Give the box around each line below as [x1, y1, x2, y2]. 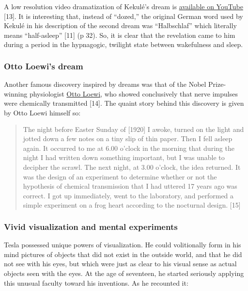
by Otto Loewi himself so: [4, 107, 81, 117]
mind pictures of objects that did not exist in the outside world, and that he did [4, 249, 242, 259]
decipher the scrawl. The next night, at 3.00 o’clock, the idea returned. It [23, 162, 241, 172]
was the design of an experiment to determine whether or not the [23, 171, 217, 181]
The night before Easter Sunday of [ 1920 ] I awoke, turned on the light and [23, 124, 244, 134]
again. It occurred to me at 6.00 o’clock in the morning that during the [23, 143, 234, 153]
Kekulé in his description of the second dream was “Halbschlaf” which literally [4, 20, 237, 31]
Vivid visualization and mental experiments [4, 220, 178, 232]
